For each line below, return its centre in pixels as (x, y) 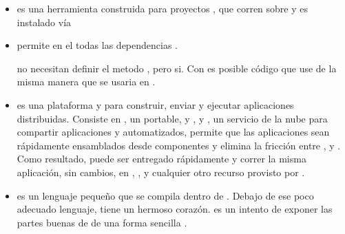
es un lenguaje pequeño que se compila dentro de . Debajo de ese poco (165, 195)
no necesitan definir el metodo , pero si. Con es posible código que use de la (177, 68)
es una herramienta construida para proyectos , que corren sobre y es (163, 8)
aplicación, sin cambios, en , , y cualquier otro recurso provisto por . (161, 172)
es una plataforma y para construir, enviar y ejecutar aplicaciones (155, 104)
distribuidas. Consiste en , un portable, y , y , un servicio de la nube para (172, 118)
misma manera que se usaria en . (86, 82)
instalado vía (44, 22)
